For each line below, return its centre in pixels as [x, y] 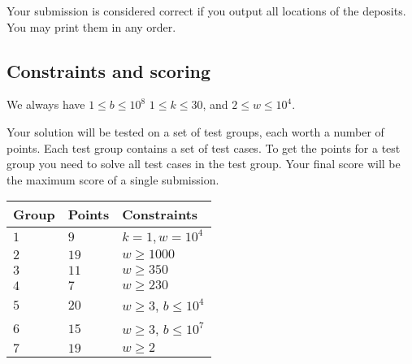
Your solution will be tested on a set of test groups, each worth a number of [195, 131]
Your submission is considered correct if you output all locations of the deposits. [206, 11]
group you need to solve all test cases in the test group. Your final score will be [204, 164]
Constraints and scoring [109, 70]
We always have [46, 104]
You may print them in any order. [91, 26]
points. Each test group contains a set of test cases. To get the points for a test [204, 147]
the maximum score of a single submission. [113, 179]
